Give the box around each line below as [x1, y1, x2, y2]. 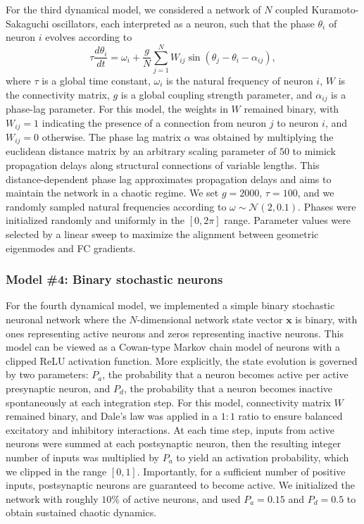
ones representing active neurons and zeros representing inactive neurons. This [6, 325, 344, 340]
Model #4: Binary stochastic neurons [6, 270, 223, 288]
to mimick [292, 144, 336, 158]
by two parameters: [6, 367, 89, 382]
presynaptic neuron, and [6, 380, 111, 395]
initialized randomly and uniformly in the [6, 213, 185, 227]
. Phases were [298, 199, 356, 213]
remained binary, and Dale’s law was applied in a [6, 408, 218, 423]
